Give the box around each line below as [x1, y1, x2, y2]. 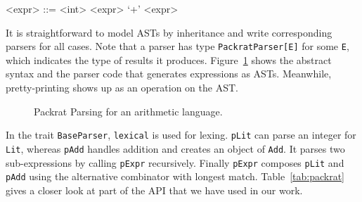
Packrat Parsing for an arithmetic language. [34, 103, 223, 118]
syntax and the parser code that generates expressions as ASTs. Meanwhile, [6, 66, 332, 81]
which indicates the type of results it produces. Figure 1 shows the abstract [6, 52, 332, 67]
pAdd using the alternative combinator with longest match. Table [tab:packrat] [6, 169, 344, 184]
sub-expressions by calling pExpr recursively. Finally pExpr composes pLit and [6, 155, 344, 170]
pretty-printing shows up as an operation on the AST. [6, 80, 238, 95]
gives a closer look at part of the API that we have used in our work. [6, 182, 303, 197]
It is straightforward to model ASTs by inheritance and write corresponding [6, 25, 332, 39]
